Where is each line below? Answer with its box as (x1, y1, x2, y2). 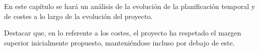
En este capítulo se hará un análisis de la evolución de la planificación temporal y (4, 1, 255, 11)
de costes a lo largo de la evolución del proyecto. (4, 10, 153, 21)
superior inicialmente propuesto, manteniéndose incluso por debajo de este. (4, 37, 235, 47)
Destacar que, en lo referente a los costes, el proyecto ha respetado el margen (4, 27, 241, 38)
